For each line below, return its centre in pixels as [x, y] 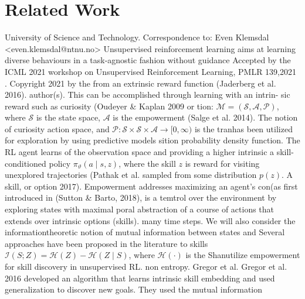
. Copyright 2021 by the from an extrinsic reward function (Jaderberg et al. [140, 83]
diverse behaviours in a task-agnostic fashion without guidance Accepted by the [148, 60]
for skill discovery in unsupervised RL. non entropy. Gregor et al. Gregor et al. [146, 266]
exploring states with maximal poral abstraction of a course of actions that [140, 209]
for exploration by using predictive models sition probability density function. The [152, 140]
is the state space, [68, 117]
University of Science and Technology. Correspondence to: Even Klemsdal [137, 37]
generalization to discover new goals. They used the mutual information [134, 289]
